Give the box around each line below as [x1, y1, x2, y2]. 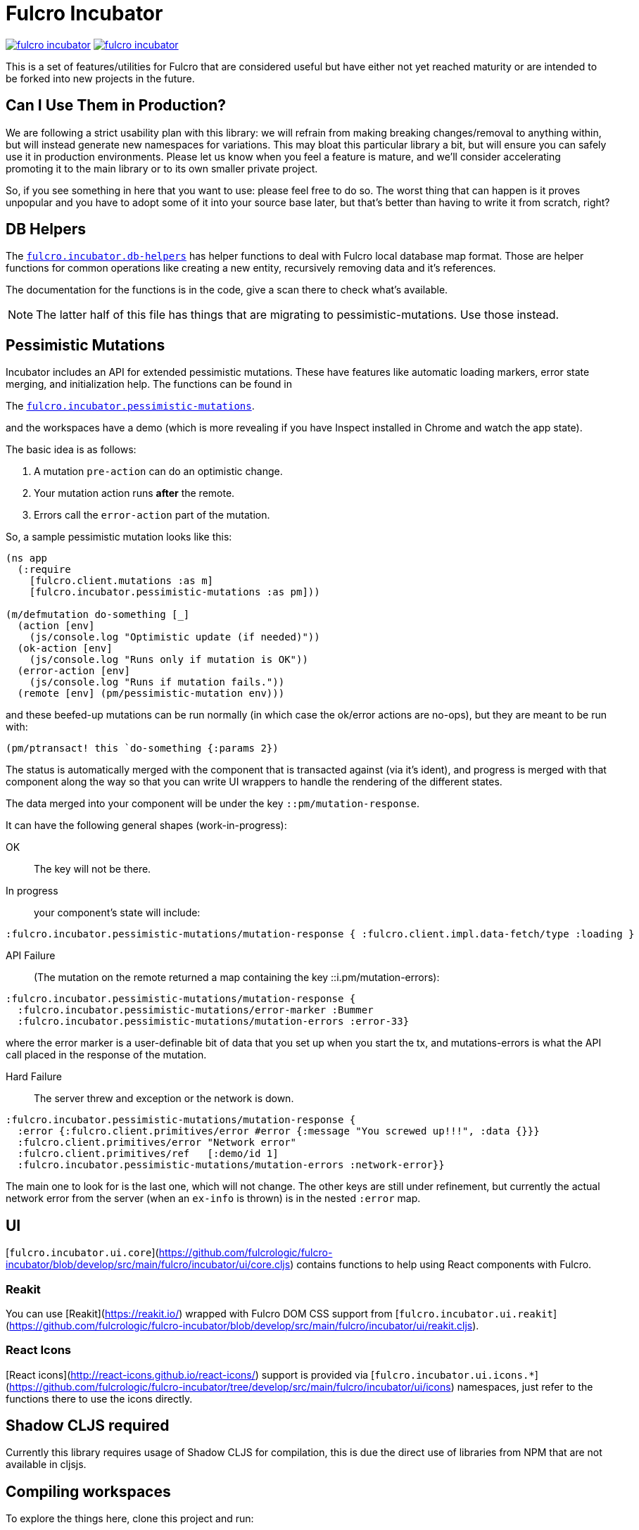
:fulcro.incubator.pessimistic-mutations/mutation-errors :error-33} [17, 1016, 410, 1028]
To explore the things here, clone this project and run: [6, 1512, 254, 1525]
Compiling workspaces [6, 1482, 171, 1500]
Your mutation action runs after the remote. [34, 487, 235, 500]
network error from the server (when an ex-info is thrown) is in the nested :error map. [6, 1192, 421, 1205]
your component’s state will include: [34, 906, 201, 919]
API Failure [6, 949, 56, 962]
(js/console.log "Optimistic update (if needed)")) [29, 631, 320, 643]
